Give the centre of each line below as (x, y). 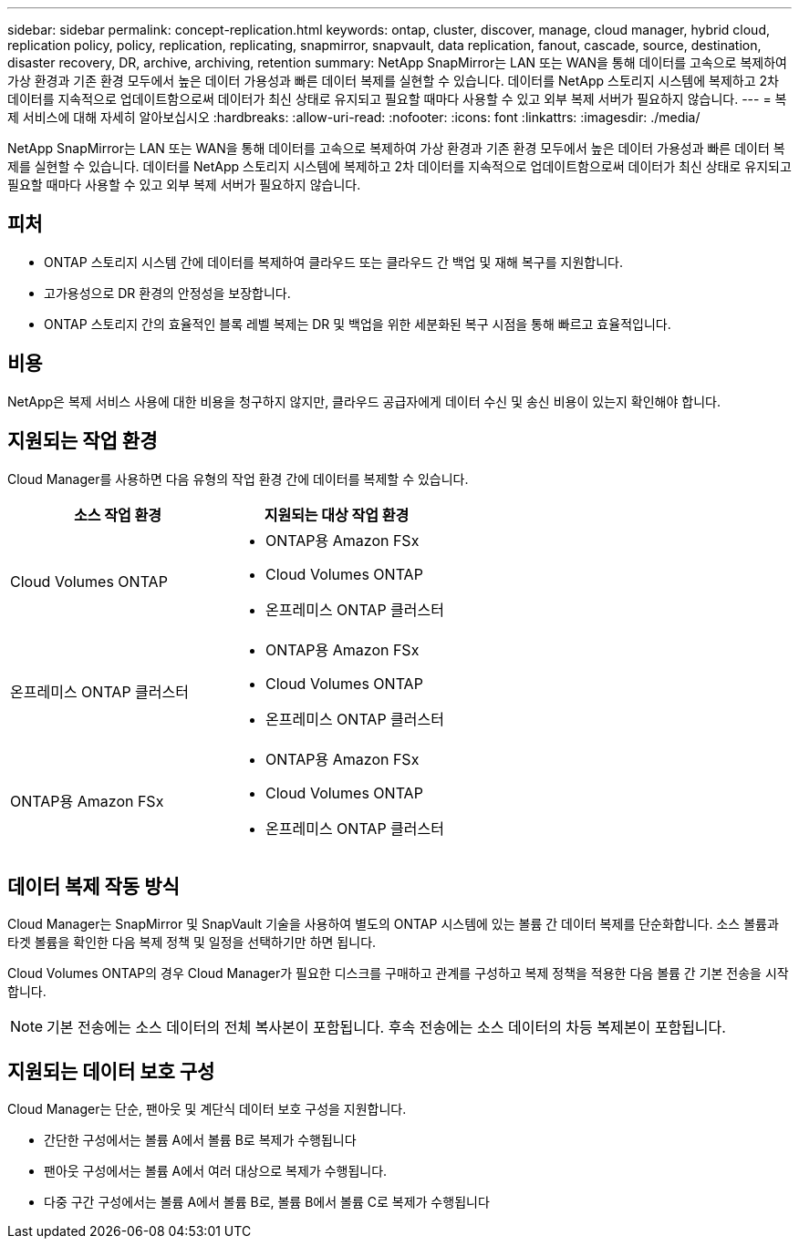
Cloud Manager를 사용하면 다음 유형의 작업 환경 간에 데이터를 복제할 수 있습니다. (238, 479)
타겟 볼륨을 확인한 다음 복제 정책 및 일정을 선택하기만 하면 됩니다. (192, 942)
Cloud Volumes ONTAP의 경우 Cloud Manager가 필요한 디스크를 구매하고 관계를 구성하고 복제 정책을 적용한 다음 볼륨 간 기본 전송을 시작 (398, 973)
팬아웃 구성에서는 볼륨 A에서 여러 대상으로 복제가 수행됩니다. (216, 1171)
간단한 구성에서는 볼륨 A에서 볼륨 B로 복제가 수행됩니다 (200, 1140)
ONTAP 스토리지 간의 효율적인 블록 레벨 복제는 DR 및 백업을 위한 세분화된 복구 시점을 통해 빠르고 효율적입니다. (358, 324)
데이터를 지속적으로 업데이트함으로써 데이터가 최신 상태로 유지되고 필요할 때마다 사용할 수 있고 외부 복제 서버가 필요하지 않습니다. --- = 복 (397, 99)
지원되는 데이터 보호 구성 (111, 1071)
